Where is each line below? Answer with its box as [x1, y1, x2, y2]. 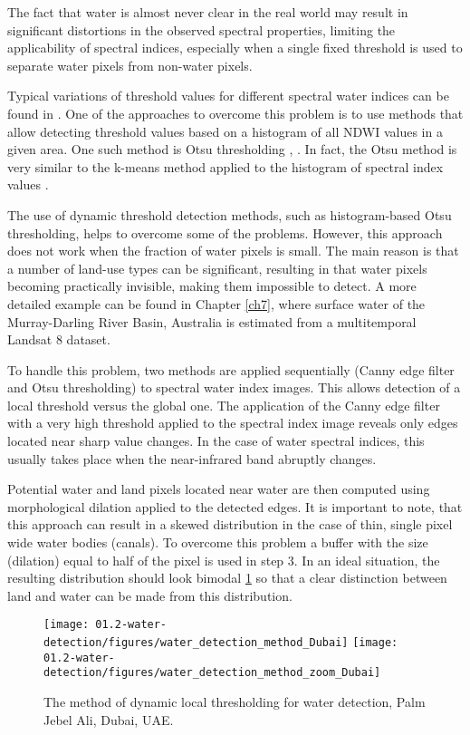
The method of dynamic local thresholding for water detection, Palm [43, 692, 426, 711]
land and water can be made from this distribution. [7, 585, 293, 604]
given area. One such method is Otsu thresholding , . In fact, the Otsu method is [7, 140, 457, 159]
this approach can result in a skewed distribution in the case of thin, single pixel [7, 515, 453, 534]
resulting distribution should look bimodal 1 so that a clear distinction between [7, 568, 447, 587]
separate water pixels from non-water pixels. [7, 55, 253, 74]
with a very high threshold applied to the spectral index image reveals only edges [7, 413, 458, 432]
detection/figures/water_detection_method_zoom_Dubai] [43, 666, 381, 680]
